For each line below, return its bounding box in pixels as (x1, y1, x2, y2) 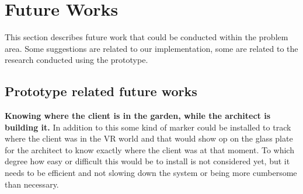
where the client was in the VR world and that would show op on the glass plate (5, 132, 293, 144)
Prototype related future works (5, 82, 197, 100)
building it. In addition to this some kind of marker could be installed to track (5, 121, 291, 133)
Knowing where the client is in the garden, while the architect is (5, 110, 270, 122)
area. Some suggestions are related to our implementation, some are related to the (5, 42, 298, 54)
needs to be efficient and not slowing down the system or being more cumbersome (5, 167, 297, 179)
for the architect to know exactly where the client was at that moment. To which (5, 143, 294, 156)
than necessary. (5, 178, 59, 190)
